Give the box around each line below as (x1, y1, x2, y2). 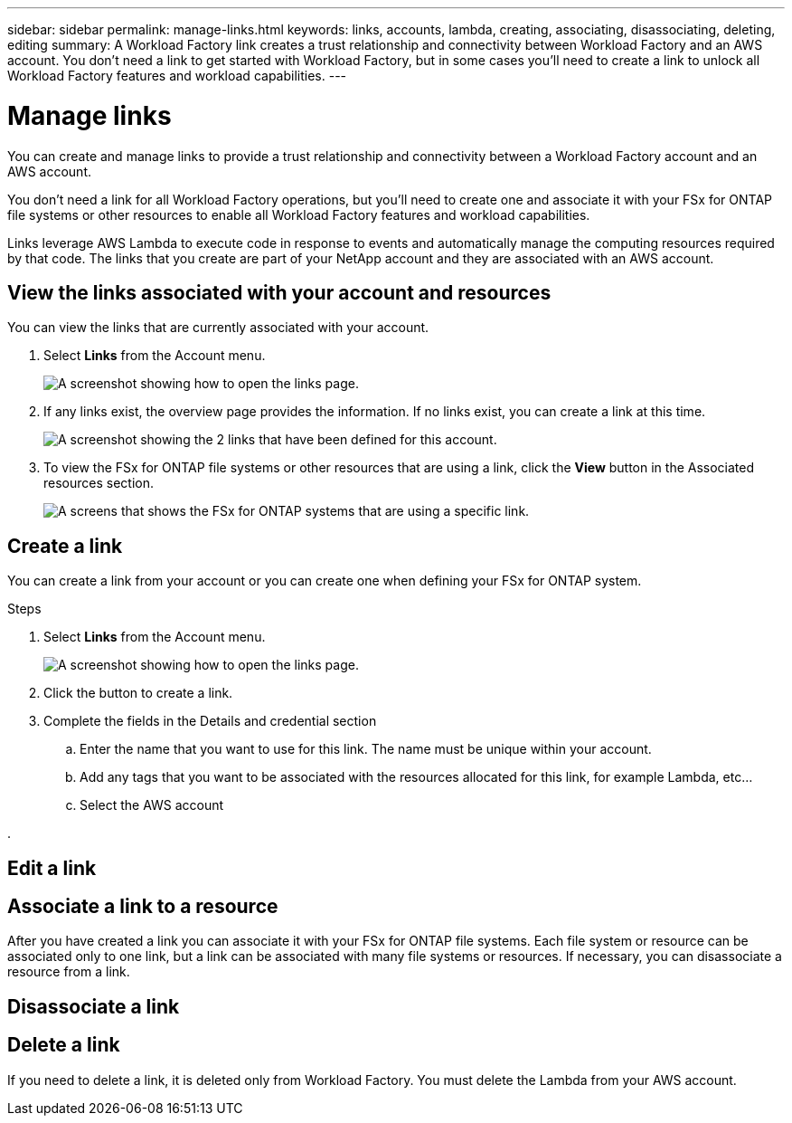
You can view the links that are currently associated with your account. (7, 319, 429, 336)
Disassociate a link (7, 995, 180, 1018)
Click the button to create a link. (43, 685, 233, 701)
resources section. (43, 475, 155, 491)
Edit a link (7, 856, 97, 880)
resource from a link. (7, 964, 130, 980)
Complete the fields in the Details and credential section (43, 713, 377, 729)
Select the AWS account (80, 797, 224, 814)
